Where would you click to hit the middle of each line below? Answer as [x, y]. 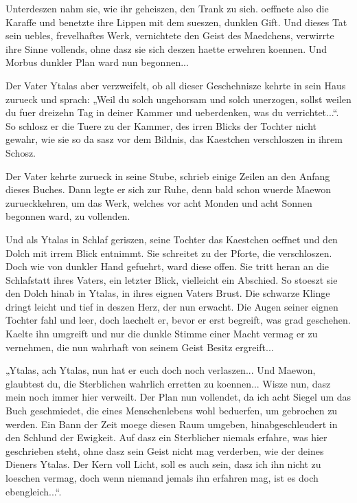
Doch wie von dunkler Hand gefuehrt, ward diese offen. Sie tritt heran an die [168, 266]
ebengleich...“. [34, 491]
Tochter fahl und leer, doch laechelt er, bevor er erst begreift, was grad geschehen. [178, 320]
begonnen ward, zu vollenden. [68, 216]
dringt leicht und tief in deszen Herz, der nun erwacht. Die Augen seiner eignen [172, 306]
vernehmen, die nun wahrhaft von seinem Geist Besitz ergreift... [140, 347]
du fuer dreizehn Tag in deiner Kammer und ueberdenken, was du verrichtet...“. [172, 112]
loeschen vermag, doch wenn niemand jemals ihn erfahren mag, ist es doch [162, 478]
